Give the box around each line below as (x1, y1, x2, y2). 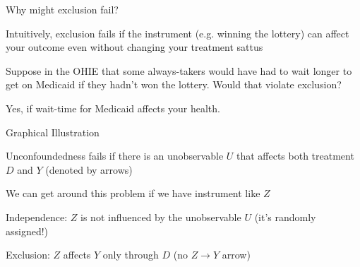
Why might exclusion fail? (6, 2, 119, 16)
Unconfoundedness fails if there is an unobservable (6, 148, 224, 163)
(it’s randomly (254, 209, 316, 224)
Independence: (6, 209, 68, 224)
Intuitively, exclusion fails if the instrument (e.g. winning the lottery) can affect (6, 25, 349, 40)
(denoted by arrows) (45, 162, 133, 177)
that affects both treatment (236, 148, 354, 163)
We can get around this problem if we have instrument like (6, 186, 260, 201)
